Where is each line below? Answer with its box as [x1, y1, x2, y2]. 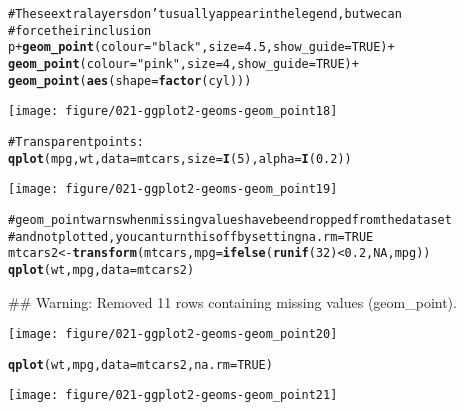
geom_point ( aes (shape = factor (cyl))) [8, 73, 252, 88]
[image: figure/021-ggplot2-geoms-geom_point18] [8, 104, 338, 119]
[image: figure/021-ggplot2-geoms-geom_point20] [8, 327, 338, 342]
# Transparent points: [8, 134, 145, 149]
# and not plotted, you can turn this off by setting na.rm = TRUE [8, 229, 374, 244]
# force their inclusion [8, 23, 152, 38]
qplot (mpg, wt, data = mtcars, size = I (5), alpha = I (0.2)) [8, 151, 352, 166]
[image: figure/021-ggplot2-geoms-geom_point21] [8, 388, 338, 403]
